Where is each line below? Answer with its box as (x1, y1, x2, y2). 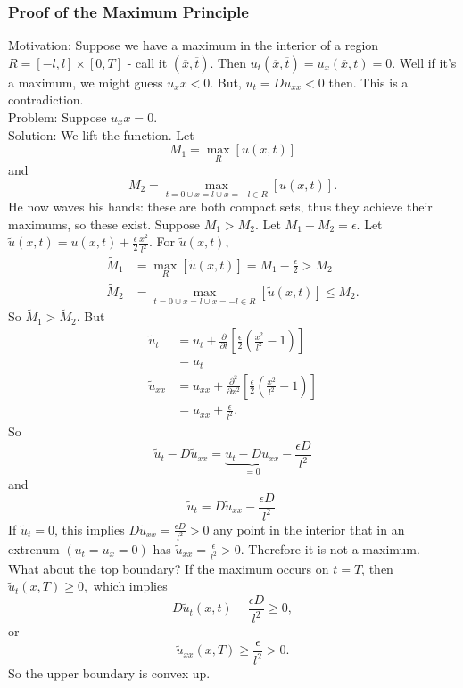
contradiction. (8, 90, 84, 109)
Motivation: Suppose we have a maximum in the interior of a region (8, 36, 379, 54)
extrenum (8, 539, 60, 558)
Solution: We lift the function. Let (8, 125, 194, 144)
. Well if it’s (392, 53, 457, 71)
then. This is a (328, 72, 409, 91)
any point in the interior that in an (213, 519, 405, 538)
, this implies (54, 519, 125, 538)
